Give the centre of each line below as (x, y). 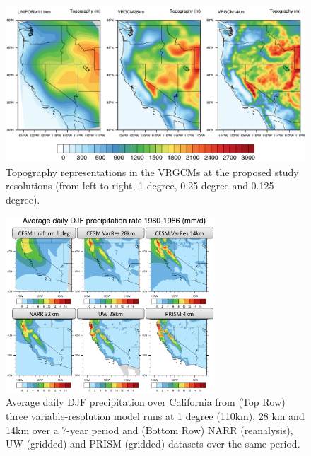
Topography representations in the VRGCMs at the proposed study (152, 171)
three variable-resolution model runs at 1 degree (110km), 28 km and (155, 416)
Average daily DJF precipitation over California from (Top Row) (146, 402)
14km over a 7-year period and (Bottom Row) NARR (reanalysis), (149, 429)
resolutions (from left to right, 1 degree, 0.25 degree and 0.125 (140, 186)
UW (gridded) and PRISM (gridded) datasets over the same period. (153, 444)
